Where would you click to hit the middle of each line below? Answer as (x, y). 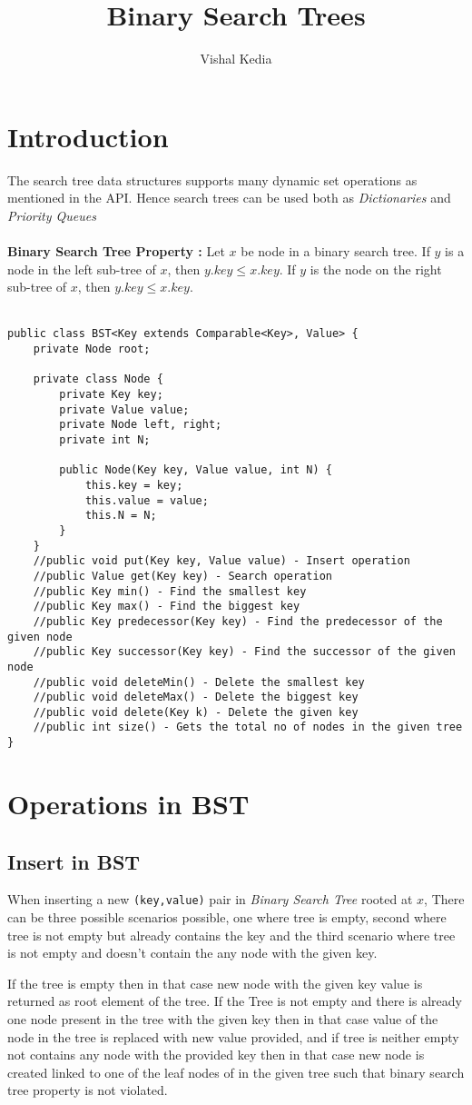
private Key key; (111, 395)
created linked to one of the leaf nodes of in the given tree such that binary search (236, 1072)
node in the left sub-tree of (82, 269)
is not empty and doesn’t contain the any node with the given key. (192, 953)
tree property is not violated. (88, 1090)
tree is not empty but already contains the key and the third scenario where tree (231, 935)
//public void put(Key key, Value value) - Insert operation (221, 561)
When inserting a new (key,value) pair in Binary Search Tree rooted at (210, 899)
